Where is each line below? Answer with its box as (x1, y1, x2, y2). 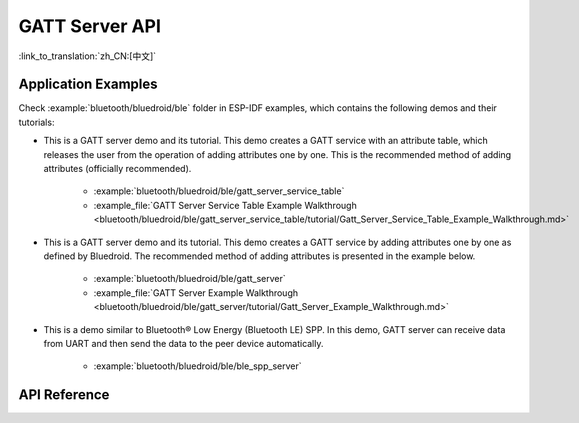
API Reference (18, 386, 110, 404)
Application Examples (18, 76, 159, 93)
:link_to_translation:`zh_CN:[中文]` (18, 50, 157, 62)
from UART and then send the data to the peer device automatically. (43, 337, 324, 349)
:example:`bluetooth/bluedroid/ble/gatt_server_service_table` (93, 185, 345, 197)
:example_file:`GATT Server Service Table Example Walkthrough (93, 199, 357, 211)
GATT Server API (18, 15, 162, 37)
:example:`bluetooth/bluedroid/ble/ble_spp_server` (93, 360, 302, 372)
